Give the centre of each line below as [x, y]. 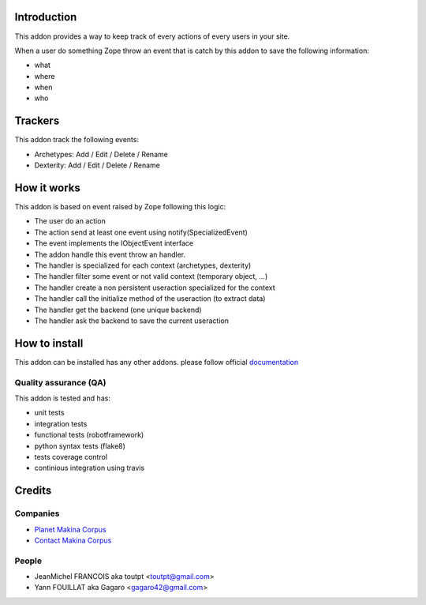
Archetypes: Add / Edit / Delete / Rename [101, 154]
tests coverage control [71, 457]
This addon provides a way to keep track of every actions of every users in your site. [152, 36]
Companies [37, 513]
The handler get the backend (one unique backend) [118, 310]
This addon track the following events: [77, 140]
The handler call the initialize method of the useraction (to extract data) [150, 299]
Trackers [37, 121]
